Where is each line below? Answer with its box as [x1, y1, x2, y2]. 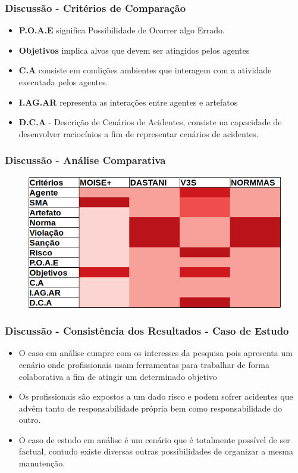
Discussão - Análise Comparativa [5, 153, 166, 168]
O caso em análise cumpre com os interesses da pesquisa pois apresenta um [18, 347, 293, 359]
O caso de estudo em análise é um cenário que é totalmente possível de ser [18, 433, 290, 446]
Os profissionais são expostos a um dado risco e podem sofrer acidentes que [18, 390, 293, 403]
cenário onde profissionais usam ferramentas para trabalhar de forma [18, 358, 269, 370]
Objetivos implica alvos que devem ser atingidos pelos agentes [18, 44, 250, 56]
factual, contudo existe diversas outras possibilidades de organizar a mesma [18, 445, 293, 457]
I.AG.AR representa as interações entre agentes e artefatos [18, 95, 238, 108]
